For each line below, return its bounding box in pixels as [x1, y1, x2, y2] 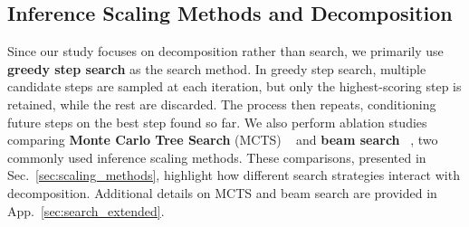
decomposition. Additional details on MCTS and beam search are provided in [7, 183, 437, 202]
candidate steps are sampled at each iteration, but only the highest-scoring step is [7, 77, 462, 96]
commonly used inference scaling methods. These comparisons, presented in [7, 147, 426, 166]
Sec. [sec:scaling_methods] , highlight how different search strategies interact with [7, 166, 460, 184]
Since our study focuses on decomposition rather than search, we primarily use [7, 42, 444, 61]
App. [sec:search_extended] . [7, 201, 165, 220]
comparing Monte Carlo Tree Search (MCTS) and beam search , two [7, 130, 438, 149]
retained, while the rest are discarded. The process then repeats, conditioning [7, 94, 436, 113]
